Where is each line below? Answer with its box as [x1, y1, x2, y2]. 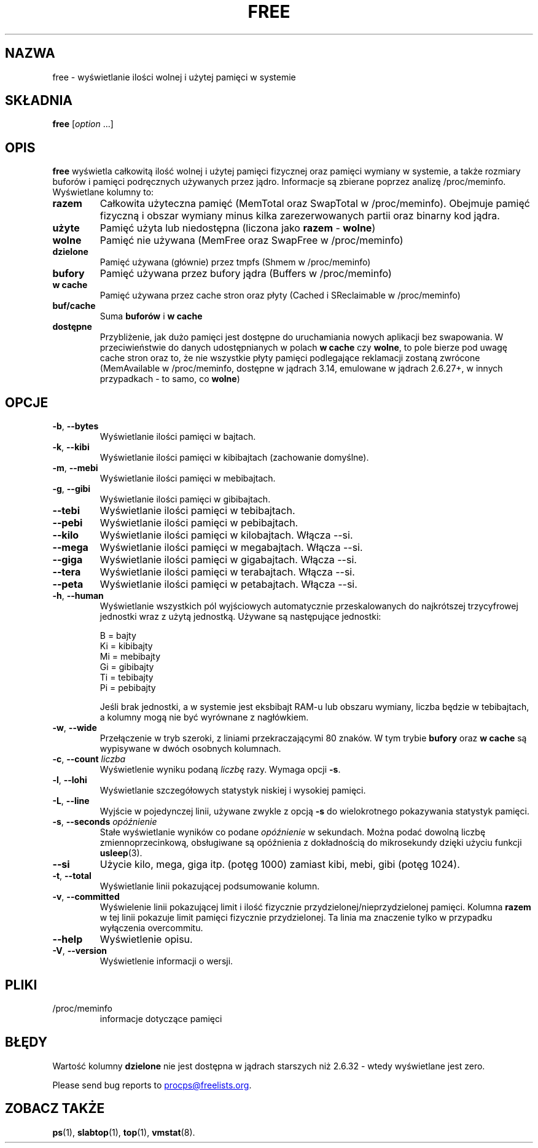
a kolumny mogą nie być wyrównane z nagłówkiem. [99, 712, 309, 723]
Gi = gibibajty [99, 662, 154, 673]
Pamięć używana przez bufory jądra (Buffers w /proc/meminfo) [99, 267, 392, 280]
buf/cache [52, 300, 96, 311]
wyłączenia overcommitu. [99, 923, 203, 934]
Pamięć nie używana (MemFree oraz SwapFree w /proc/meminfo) [99, 234, 404, 247]
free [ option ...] [52, 119, 114, 130]
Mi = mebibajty [99, 651, 161, 662]
